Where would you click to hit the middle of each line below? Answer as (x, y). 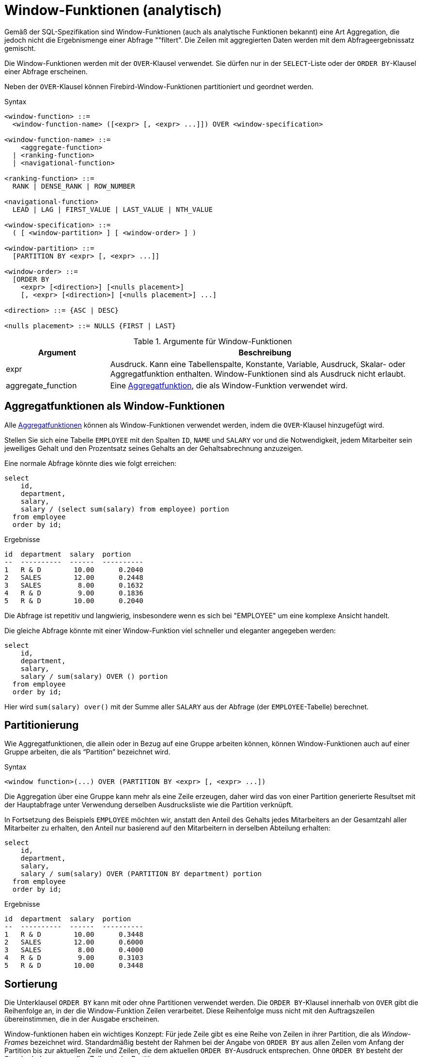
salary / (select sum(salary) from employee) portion (125, 509)
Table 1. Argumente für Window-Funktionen (213, 341)
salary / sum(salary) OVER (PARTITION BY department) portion (141, 874)
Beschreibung (265, 352)
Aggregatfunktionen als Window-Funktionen (115, 406)
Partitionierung (42, 725)
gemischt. (20, 48)
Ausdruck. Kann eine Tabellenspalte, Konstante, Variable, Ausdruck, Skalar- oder (258, 364)
